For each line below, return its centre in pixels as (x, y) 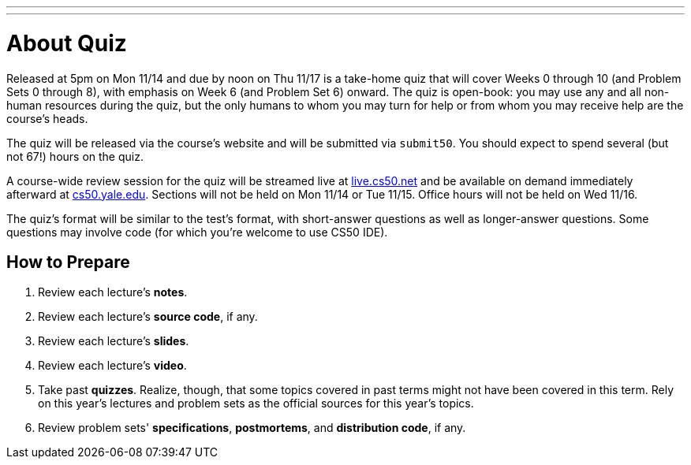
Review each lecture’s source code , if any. (148, 317)
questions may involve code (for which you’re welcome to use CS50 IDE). (197, 232)
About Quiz (67, 43)
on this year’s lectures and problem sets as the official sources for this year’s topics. (256, 404)
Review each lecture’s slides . (114, 341)
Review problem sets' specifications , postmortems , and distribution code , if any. (252, 428)
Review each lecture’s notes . (113, 292)
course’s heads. (47, 118)
